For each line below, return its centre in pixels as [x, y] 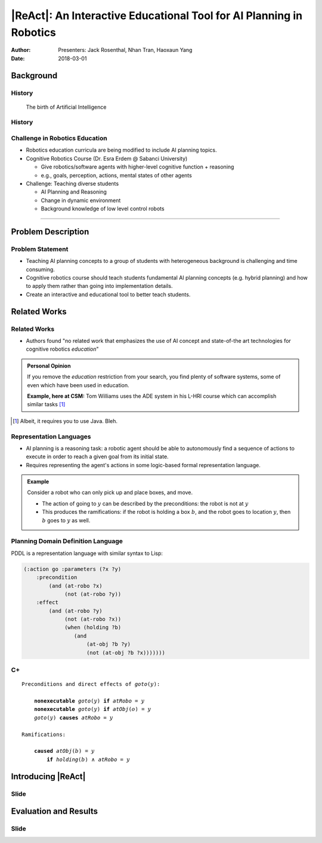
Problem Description [50, 232]
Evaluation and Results [55, 812]
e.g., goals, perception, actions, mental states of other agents [116, 175]
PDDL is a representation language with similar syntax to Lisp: [87, 553]
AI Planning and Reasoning [74, 192]
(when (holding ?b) [93, 628]
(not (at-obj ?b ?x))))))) [126, 652]
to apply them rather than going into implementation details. [99, 286]
